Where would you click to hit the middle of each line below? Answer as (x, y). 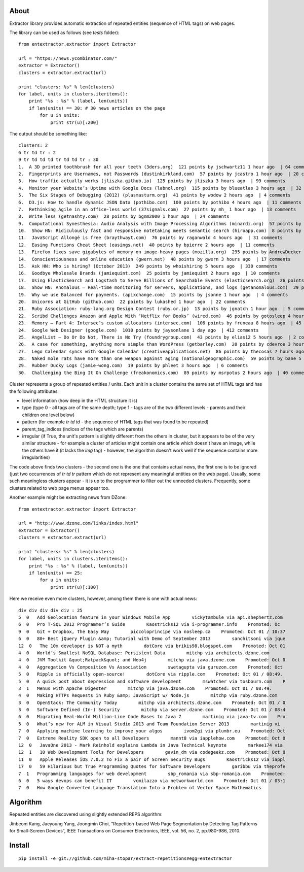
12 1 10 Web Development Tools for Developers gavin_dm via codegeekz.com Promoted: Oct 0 (152, 752)
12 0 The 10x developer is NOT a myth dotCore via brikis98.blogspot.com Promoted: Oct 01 (152, 646)
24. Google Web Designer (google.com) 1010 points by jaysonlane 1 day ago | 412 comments (139, 330)
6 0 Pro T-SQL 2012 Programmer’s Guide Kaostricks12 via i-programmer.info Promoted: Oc (149, 625)
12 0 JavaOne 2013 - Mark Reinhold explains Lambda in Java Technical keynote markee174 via (151, 745)
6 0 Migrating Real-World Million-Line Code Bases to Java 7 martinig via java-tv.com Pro (152, 717)
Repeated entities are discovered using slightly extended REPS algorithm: (86, 814)
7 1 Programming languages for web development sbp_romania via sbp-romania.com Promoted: (152, 774)
